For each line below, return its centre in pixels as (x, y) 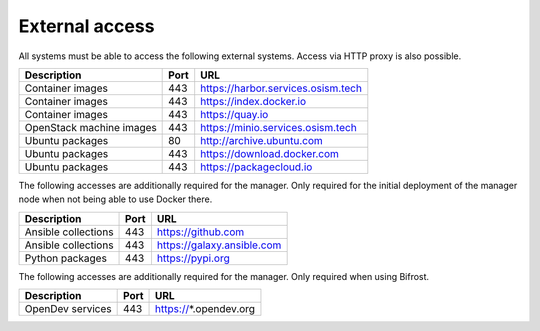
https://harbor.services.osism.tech (281, 88)
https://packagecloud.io (256, 167)
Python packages (65, 258)
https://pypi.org (193, 258)
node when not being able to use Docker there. (115, 199)
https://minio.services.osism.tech (278, 127)
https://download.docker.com (270, 153)
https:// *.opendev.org (205, 309)
